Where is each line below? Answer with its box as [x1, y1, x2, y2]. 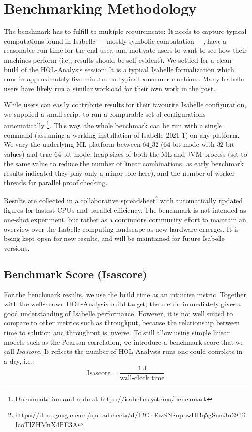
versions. [4, 242, 30, 253]
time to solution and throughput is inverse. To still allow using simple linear [4, 327, 230, 337]
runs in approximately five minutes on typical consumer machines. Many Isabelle [4, 74, 244, 84]
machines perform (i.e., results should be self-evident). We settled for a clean [4, 54, 232, 64]
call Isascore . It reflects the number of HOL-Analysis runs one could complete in [4, 346, 243, 356]
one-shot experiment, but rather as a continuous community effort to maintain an [4, 214, 246, 224]
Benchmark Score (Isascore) [4, 266, 147, 281]
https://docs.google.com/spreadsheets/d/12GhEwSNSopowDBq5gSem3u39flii [15, 410, 246, 420]
